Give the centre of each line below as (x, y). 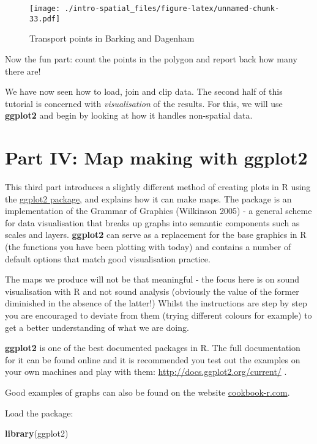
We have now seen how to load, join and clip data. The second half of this (144, 91)
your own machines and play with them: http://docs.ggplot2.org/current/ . (146, 372)
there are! (23, 71)
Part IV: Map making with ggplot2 (156, 157)
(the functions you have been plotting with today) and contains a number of (148, 246)
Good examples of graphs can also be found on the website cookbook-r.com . (147, 392)
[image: (45, 9)
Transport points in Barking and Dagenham (112, 38)
